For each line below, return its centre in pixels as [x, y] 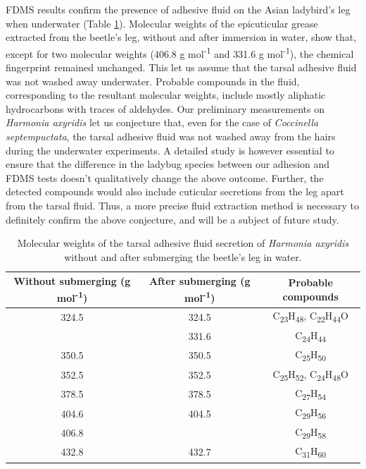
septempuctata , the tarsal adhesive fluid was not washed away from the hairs [171, 136]
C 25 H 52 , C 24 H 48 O [310, 374]
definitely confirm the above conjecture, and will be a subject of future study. [172, 219]
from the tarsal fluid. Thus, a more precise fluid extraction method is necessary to [182, 205]
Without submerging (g [72, 281]
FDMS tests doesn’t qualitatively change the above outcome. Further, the [165, 177]
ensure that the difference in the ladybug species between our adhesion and [168, 164]
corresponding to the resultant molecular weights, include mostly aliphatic [166, 95]
